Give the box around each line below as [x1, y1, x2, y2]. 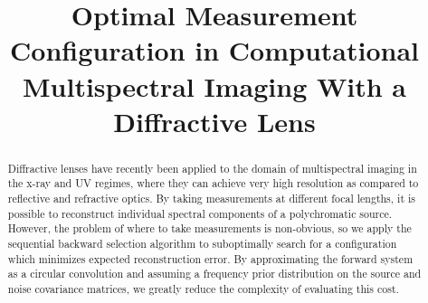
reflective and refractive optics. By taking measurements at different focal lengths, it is [7, 191, 415, 206]
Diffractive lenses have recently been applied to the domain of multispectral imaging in [7, 160, 417, 175]
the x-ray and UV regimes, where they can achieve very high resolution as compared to [7, 175, 419, 191]
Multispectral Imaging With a [23, 67, 406, 104]
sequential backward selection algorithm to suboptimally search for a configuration [7, 236, 397, 251]
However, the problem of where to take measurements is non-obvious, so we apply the [7, 221, 412, 236]
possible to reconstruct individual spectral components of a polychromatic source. [7, 205, 393, 221]
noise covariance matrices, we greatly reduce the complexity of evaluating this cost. [7, 280, 399, 296]
